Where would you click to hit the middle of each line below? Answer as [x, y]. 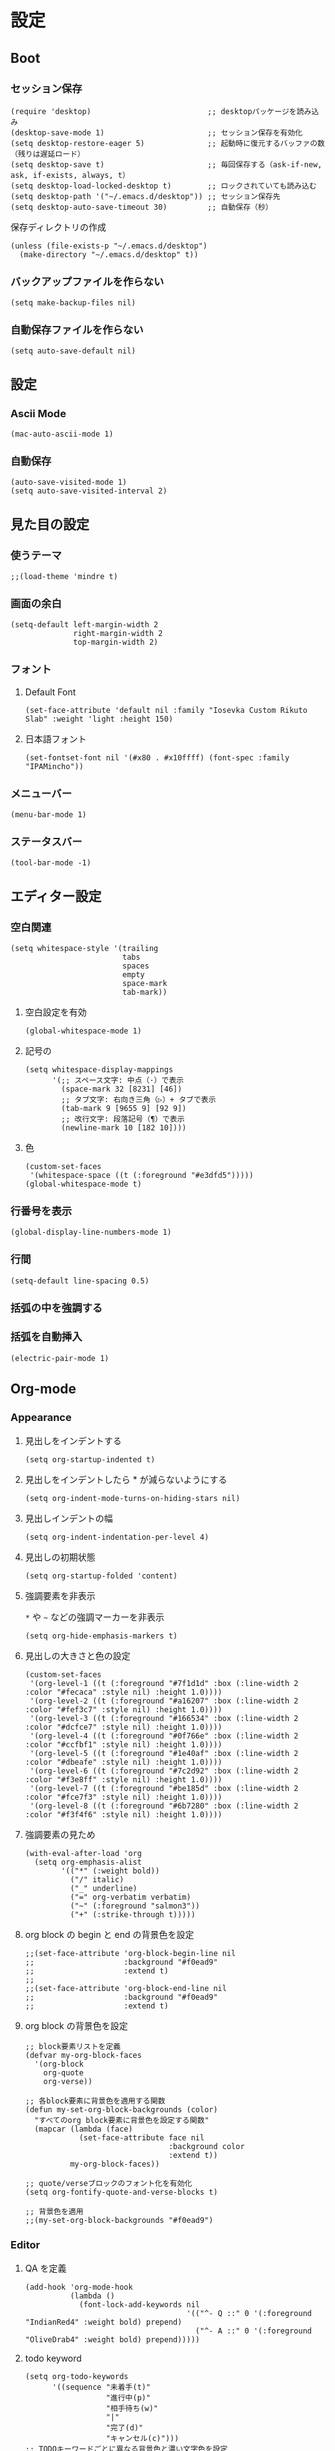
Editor [25, 2245]
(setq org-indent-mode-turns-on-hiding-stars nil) [132, 1498]
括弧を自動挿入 [46, 1337]
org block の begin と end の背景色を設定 [109, 1934]
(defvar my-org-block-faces [83, 2055]
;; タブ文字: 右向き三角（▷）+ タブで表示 [139, 1100]
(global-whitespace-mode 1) [83, 1031]
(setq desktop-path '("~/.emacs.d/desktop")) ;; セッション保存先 [145, 196]
